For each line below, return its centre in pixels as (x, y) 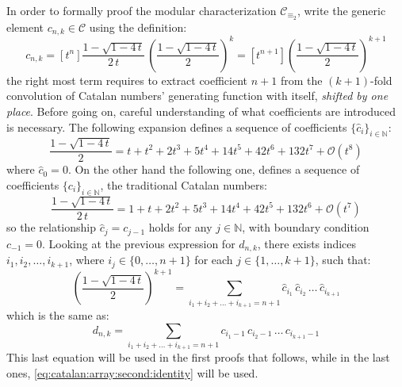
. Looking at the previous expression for (139, 243)
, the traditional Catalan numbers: (184, 184)
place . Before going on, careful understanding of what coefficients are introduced (201, 111)
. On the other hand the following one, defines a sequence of (214, 169)
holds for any (180, 227)
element (25, 27)
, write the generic (341, 10)
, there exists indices (307, 243)
